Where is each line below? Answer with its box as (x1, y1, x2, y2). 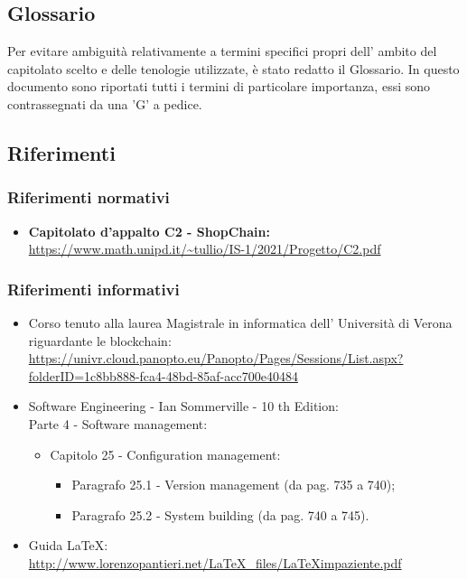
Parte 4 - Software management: (28, 414, 208, 433)
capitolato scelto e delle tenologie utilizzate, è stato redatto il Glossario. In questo (7, 59, 460, 78)
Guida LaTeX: (28, 536, 108, 555)
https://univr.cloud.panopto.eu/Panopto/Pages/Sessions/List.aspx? (28, 349, 404, 368)
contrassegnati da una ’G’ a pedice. (7, 94, 202, 113)
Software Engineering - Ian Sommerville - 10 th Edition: (28, 397, 339, 416)
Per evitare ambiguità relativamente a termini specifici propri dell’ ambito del (7, 42, 437, 61)
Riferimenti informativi (7, 277, 180, 300)
